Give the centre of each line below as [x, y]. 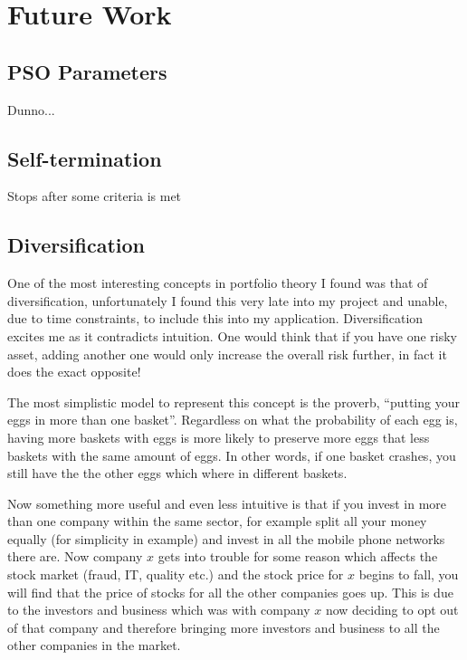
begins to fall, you [409, 574]
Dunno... [31, 109]
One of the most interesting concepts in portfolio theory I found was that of [218, 283]
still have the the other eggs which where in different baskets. [177, 473]
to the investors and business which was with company [159, 610]
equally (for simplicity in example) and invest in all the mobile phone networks [226, 538]
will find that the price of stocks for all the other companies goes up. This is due [230, 592]
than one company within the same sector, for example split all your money [217, 521]
